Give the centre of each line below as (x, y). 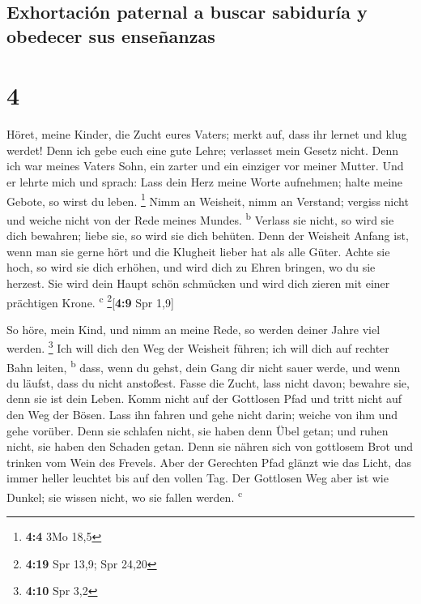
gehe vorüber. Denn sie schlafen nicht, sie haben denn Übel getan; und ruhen (198, 430)
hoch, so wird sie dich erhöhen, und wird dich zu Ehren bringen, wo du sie (191, 267)
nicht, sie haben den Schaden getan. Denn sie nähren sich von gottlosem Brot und (210, 446)
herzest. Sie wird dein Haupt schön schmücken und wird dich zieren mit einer (198, 283)
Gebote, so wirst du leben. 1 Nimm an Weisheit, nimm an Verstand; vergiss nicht (208, 199)
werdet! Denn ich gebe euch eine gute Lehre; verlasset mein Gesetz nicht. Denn (202, 150)
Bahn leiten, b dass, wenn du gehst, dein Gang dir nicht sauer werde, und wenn (204, 366)
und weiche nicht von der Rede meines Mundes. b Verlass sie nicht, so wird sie (200, 218)
